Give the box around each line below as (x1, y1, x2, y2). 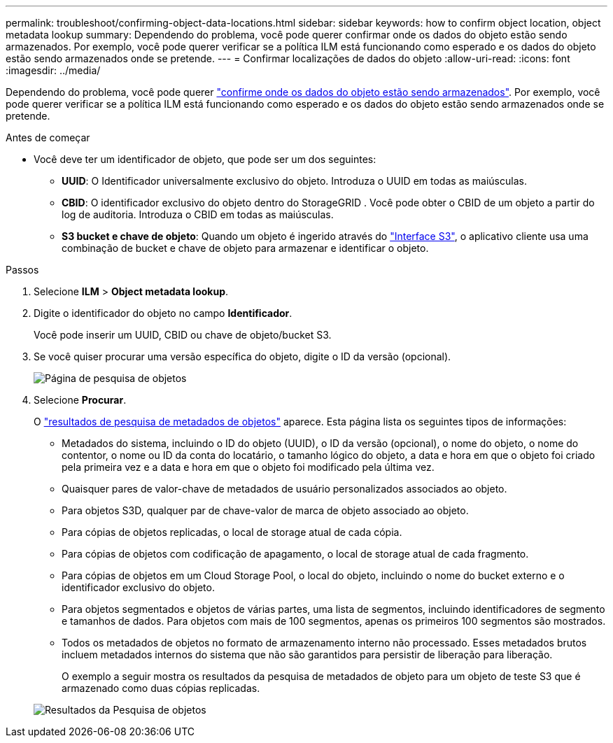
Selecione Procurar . (34, 394, 127, 406)
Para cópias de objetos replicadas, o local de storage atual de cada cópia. (62, 526, 402, 538)
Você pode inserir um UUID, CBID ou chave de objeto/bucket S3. (34, 329, 332, 341)
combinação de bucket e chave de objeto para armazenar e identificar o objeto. (62, 242, 429, 254)
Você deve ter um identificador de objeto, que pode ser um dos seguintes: (34, 153, 376, 165)
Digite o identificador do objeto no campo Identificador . (34, 307, 293, 319)
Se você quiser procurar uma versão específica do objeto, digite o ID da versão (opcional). (34, 351, 451, 362)
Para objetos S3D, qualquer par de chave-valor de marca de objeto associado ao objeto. (62, 504, 469, 516)
